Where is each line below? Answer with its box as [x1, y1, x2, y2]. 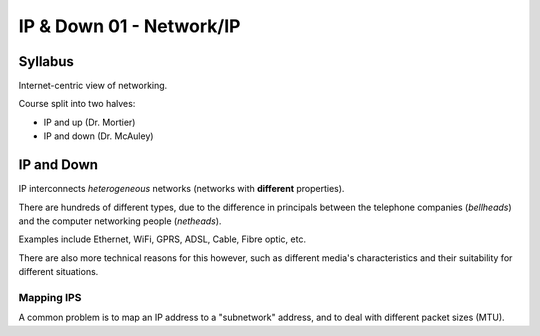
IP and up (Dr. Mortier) [43, 116, 136, 128]
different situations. [18, 266, 99, 278]
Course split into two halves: [18, 98, 136, 110]
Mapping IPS [18, 290, 82, 304]
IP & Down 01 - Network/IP [18, 15, 241, 37]
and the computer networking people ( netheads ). [18, 215, 222, 227]
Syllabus [18, 53, 75, 70]
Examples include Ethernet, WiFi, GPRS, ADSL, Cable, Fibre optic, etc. [18, 233, 307, 245]
